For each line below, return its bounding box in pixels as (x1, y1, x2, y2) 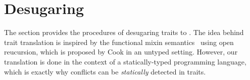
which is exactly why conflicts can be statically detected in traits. (4, 66, 206, 76)
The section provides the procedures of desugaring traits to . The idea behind (4, 27, 244, 37)
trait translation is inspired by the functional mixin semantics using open (4, 36, 234, 47)
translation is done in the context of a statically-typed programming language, (4, 56, 246, 66)
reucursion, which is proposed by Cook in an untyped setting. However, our (4, 46, 238, 57)
